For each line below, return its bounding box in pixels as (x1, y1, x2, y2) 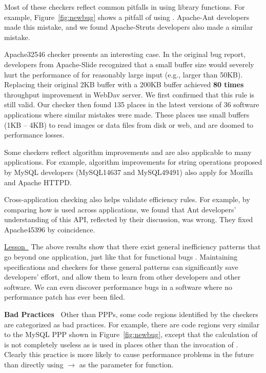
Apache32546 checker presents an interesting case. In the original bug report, (4, 49, 246, 60)
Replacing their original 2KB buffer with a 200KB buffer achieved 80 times (4, 79, 244, 90)
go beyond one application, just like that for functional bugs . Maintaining (4, 251, 238, 262)
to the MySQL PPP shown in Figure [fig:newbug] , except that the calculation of (4, 329, 258, 340)
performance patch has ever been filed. (4, 291, 125, 302)
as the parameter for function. (79, 359, 174, 369)
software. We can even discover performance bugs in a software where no (4, 281, 232, 292)
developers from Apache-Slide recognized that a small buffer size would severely (4, 58, 254, 69)
